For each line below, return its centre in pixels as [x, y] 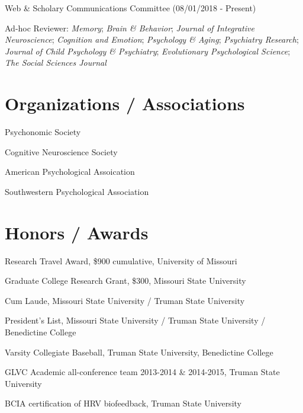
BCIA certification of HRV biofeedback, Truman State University [123, 403]
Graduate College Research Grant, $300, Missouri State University [125, 281]
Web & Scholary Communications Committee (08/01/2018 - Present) [130, 8]
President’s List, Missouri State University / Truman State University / [135, 320]
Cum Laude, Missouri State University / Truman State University [125, 300]
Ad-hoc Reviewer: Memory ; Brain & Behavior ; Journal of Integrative [130, 28]
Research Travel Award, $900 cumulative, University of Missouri [121, 260]
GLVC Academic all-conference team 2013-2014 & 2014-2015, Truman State [142, 372]
